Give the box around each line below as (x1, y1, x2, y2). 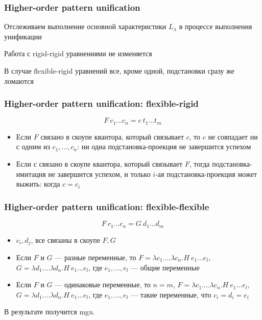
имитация (16, 168, 46, 179)
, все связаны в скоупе (31, 234, 100, 245)
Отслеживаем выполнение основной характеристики (4, 21, 166, 32)
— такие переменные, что (131, 289, 211, 300)
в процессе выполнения (179, 21, 252, 32)
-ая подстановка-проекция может (155, 168, 257, 179)
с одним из (16, 141, 50, 152)
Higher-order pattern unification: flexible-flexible (4, 200, 209, 213)
